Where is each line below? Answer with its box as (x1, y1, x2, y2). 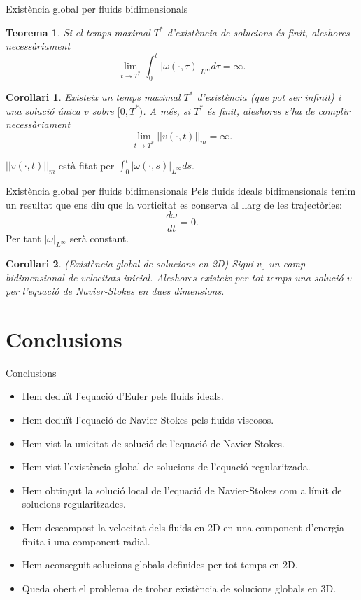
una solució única (6, 103, 81, 118)
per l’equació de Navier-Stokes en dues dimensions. (6, 284, 225, 298)
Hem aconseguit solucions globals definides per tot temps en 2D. (22, 557, 298, 572)
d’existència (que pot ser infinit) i (197, 90, 341, 104)
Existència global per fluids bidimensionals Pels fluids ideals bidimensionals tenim (6, 183, 356, 197)
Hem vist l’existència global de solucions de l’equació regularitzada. (22, 459, 311, 474)
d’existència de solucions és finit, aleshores (167, 25, 350, 39)
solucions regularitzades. (22, 496, 126, 511)
